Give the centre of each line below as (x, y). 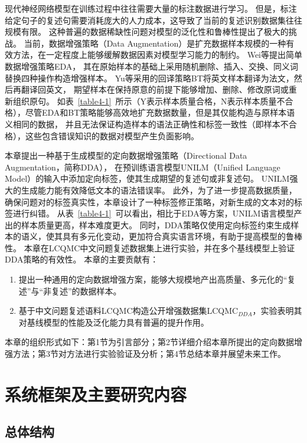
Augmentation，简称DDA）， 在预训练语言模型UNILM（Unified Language (143, 167)
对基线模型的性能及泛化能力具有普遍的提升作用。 (114, 322)
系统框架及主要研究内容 (96, 394)
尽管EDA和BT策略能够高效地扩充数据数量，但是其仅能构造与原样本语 (160, 112)
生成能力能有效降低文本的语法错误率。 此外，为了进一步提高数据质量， (159, 190)
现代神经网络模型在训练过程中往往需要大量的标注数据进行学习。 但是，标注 (151, 8)
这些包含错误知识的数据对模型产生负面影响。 (112, 135)
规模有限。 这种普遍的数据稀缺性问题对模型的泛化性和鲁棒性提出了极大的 (147, 32)
